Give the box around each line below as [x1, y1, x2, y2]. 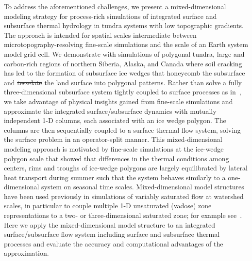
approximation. [4, 248, 49, 258]
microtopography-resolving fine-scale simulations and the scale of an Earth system [4, 39, 248, 49]
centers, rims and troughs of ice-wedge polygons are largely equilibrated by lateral [4, 163, 248, 173]
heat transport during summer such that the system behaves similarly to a [4, 172, 226, 182]
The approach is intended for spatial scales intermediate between [4, 30, 197, 40]
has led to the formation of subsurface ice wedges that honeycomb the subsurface [4, 68, 245, 78]
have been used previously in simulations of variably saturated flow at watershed [4, 191, 244, 201]
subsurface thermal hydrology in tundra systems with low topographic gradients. [4, 20, 244, 31]
